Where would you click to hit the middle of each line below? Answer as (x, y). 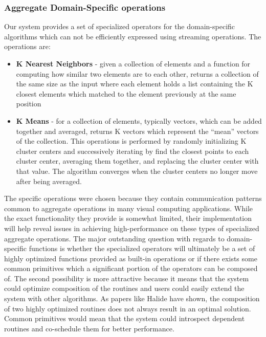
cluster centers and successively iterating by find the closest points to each (132, 151)
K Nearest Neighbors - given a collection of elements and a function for (133, 63)
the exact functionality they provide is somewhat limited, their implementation (128, 218)
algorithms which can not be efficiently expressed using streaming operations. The (133, 36)
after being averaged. (49, 181)
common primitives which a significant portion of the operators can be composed (131, 268)
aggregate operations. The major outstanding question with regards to (114, 238)
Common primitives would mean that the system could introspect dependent (125, 318)
